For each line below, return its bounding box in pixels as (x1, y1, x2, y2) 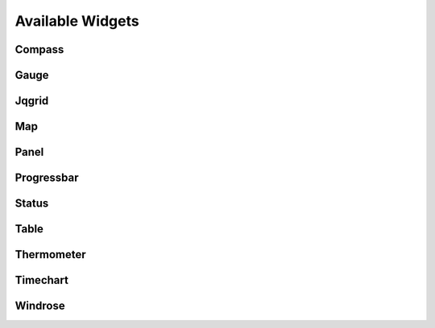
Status (14, 197, 49, 211)
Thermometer (14, 248, 86, 261)
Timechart (14, 273, 68, 287)
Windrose (14, 299, 65, 313)
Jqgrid (14, 94, 49, 108)
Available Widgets (14, 12, 140, 30)
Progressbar (14, 171, 80, 185)
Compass (14, 43, 64, 56)
